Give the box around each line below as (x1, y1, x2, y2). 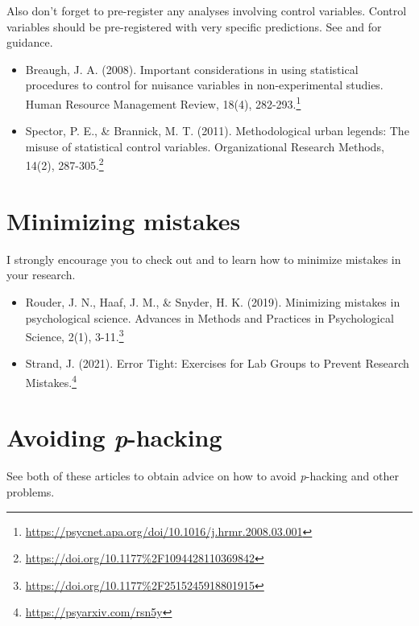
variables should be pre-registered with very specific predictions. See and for (6, 18, 382, 35)
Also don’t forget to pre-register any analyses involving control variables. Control (6, 2, 407, 19)
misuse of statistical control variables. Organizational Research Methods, (25, 138, 384, 154)
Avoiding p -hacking (6, 421, 222, 455)
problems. (6, 483, 55, 500)
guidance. (6, 34, 53, 51)
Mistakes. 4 (25, 372, 77, 390)
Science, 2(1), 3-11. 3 (25, 326, 124, 344)
